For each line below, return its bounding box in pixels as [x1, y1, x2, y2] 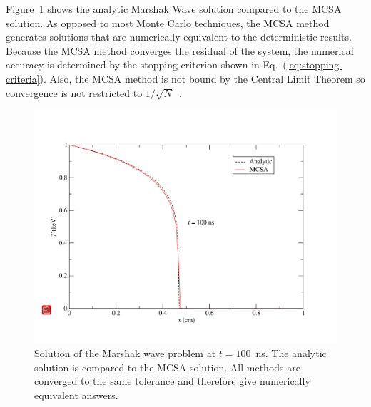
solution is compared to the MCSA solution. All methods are [34, 359, 300, 374]
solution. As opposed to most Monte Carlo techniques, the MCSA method [6, 15, 330, 30]
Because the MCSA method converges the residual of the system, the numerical [6, 43, 354, 58]
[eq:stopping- [286, 57, 343, 72]
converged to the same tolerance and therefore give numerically [34, 373, 310, 388]
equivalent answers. [34, 388, 118, 403]
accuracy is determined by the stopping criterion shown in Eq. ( [6, 57, 287, 72]
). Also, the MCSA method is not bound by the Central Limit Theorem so [39, 71, 365, 86]
